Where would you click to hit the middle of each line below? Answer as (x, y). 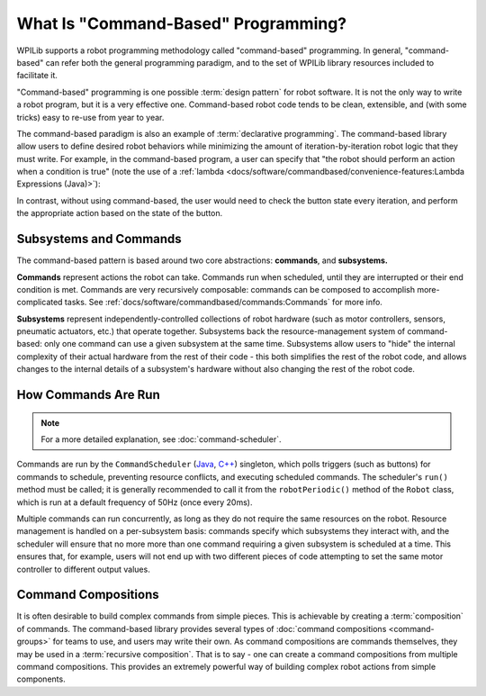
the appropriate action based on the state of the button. (120, 213)
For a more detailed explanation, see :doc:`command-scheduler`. (161, 439)
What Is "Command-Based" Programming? (182, 23)
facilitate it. (37, 76)
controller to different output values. (83, 569)
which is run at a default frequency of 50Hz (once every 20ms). (135, 502)
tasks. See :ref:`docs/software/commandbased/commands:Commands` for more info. (223, 303)
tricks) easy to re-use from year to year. (90, 117)
